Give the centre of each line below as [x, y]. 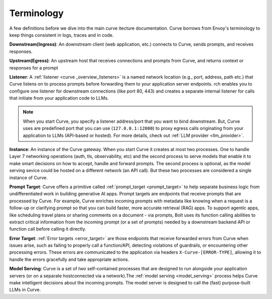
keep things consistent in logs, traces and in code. [61, 35]
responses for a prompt [34, 67]
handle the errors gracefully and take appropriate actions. [69, 259]
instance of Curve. [28, 177]
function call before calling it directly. [48, 229]
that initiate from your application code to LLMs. [59, 98]
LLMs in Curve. [25, 290]
